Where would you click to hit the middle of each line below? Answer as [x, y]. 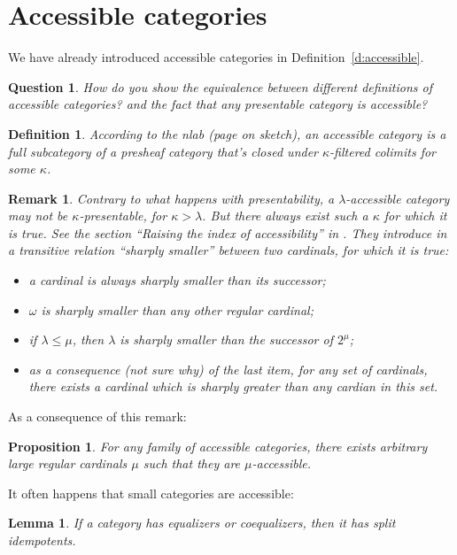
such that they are [192, 463]
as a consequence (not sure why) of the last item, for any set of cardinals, [228, 369]
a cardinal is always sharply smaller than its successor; [177, 280]
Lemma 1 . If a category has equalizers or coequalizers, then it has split [202, 523]
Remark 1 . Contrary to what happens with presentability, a [171, 198]
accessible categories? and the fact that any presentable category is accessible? [218, 104]
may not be [38, 216]
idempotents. [42, 540]
